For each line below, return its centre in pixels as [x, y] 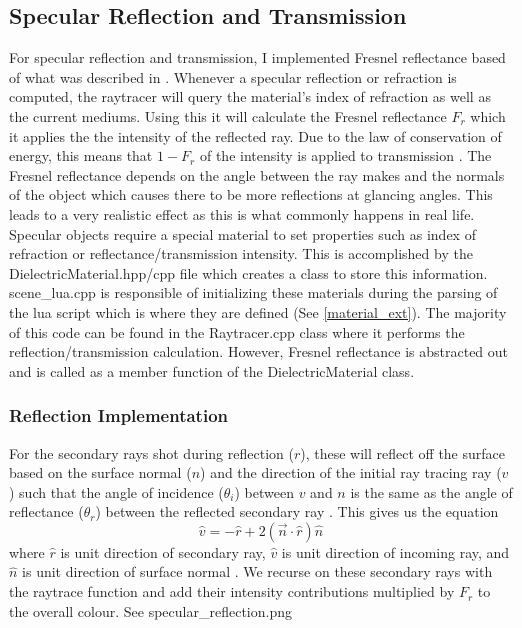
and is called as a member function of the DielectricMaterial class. [212, 370]
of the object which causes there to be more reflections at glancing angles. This [251, 194]
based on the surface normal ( [100, 472]
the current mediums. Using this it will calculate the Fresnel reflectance [228, 115]
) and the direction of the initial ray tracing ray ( [351, 472]
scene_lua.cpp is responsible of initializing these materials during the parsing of [253, 292]
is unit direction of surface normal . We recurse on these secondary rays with [257, 571]
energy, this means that [81, 155]
